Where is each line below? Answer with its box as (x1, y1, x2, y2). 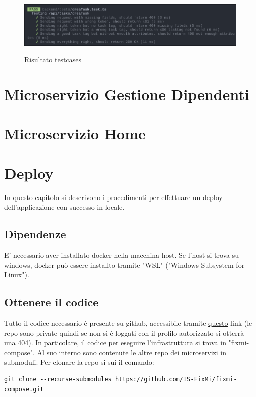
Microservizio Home (4, 123, 146, 144)
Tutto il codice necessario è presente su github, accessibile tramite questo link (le (4, 318, 252, 328)
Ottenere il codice (4, 294, 99, 310)
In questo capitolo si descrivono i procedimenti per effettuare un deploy (4, 191, 223, 202)
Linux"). (4, 269, 29, 280)
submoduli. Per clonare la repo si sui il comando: (4, 357, 154, 367)
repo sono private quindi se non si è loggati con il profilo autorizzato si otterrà (4, 327, 244, 338)
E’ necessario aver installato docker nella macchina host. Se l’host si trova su (4, 250, 239, 260)
